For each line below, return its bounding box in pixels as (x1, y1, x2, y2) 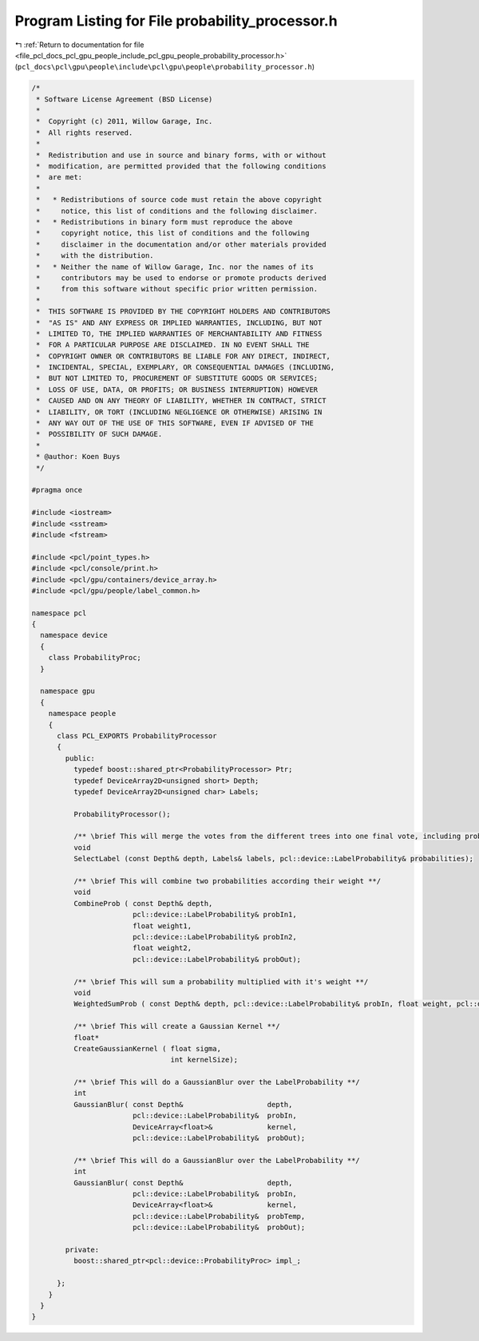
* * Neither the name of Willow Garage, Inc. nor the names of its (36, 262, 315, 271)
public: (65, 754, 96, 762)
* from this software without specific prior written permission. (36, 284, 319, 294)
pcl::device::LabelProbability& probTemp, (132, 1212, 306, 1220)
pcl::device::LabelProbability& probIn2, (132, 932, 297, 941)
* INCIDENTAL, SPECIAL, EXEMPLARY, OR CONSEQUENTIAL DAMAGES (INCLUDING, (36, 363, 335, 372)
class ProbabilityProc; (48, 653, 141, 663)
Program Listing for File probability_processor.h (14, 12, 338, 30)
